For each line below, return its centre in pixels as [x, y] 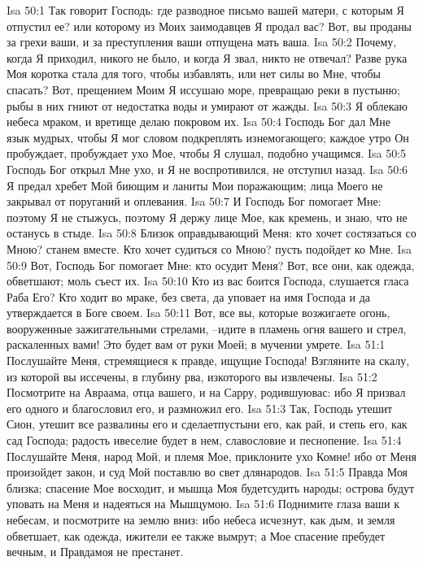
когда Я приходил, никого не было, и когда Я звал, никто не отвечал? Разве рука [207, 57]
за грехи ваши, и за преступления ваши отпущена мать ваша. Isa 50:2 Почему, [202, 42]
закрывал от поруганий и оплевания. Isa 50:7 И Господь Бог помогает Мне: [194, 201]
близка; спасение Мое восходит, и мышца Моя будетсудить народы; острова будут [211, 487]
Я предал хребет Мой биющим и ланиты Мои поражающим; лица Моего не [195, 185]
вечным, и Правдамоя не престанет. [95, 552]
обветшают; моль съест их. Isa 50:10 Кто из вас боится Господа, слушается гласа [208, 281]
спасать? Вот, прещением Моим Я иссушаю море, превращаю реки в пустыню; [203, 89]
